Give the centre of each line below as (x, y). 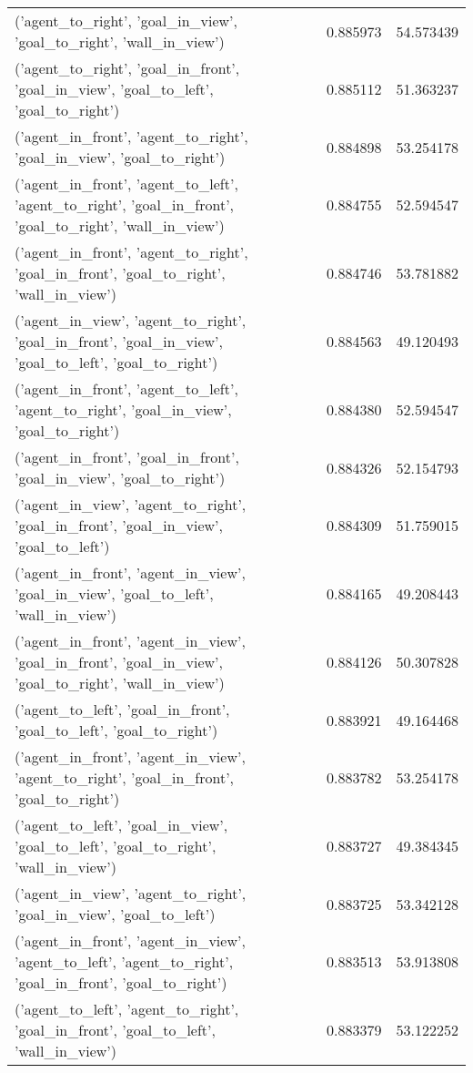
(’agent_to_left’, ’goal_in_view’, (121, 825)
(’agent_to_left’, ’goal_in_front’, (122, 709)
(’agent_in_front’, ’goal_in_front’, (127, 457)
